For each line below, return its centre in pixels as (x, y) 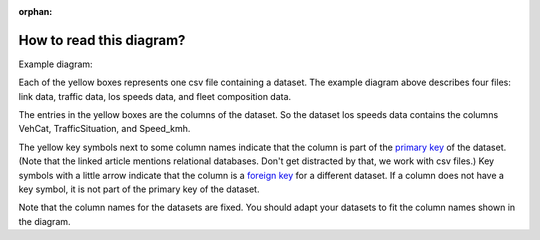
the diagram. (44, 221)
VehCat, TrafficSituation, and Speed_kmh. (104, 129)
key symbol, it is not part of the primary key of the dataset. (139, 189)
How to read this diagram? (102, 40)
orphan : (35, 11)
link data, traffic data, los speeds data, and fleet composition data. (155, 96)
